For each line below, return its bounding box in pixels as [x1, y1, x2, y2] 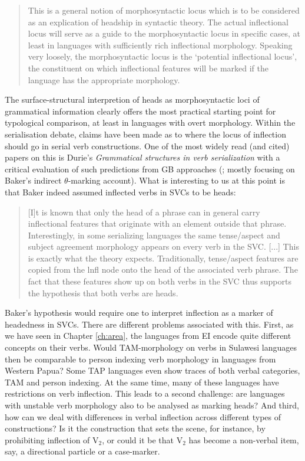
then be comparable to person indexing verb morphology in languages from [5, 352, 276, 365]
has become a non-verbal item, [188, 433, 299, 446]
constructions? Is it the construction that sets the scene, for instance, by [5, 422, 266, 434]
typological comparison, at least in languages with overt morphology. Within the [5, 116, 296, 129]
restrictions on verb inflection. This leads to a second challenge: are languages [5, 387, 285, 400]
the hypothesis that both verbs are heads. [28, 286, 178, 299]
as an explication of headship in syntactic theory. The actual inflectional [28, 15, 289, 28]
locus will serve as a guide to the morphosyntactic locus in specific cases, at [28, 27, 301, 40]
